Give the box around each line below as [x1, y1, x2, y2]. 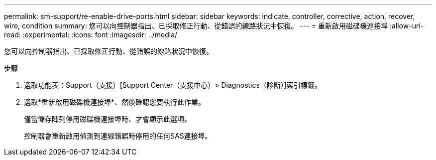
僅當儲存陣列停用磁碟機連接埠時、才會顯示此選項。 [24, 115, 191, 123]
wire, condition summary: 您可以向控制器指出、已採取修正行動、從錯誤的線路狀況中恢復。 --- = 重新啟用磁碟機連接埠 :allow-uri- [4, 21, 424, 30]
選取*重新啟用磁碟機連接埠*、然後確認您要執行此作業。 [24, 98, 206, 106]
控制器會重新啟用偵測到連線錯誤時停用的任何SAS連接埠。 [24, 132, 212, 140]
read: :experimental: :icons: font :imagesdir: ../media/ [4, 30, 178, 39]
